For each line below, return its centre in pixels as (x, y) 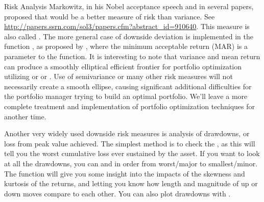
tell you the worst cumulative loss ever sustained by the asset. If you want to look (132, 153)
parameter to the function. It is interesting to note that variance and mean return (132, 56)
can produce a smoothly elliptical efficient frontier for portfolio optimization (123, 66)
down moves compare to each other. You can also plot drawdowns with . (117, 193)
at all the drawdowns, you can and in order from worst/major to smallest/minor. (131, 163)
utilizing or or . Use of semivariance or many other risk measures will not (118, 76)
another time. (25, 116)
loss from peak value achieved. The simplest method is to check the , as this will (130, 143)
